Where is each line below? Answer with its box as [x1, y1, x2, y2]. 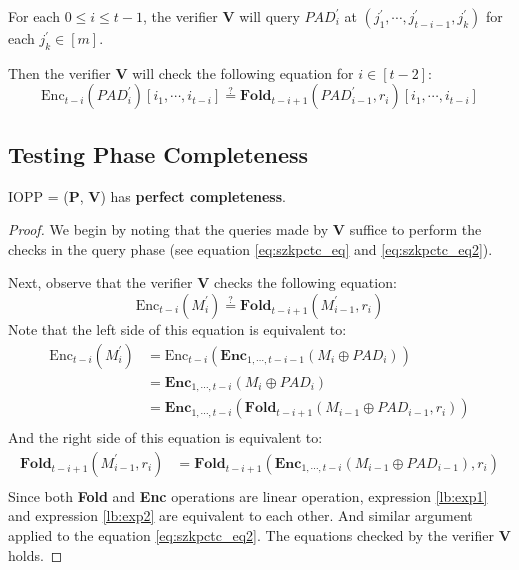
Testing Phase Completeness [8, 138, 309, 169]
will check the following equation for [132, 62, 354, 83]
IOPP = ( [8, 185, 69, 206]
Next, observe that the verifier [8, 272, 193, 293]
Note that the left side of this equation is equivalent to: [8, 318, 347, 339]
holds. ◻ [8, 544, 63, 565]
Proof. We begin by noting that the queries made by [8, 219, 329, 240]
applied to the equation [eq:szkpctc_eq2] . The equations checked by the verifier [8, 524, 494, 545]
